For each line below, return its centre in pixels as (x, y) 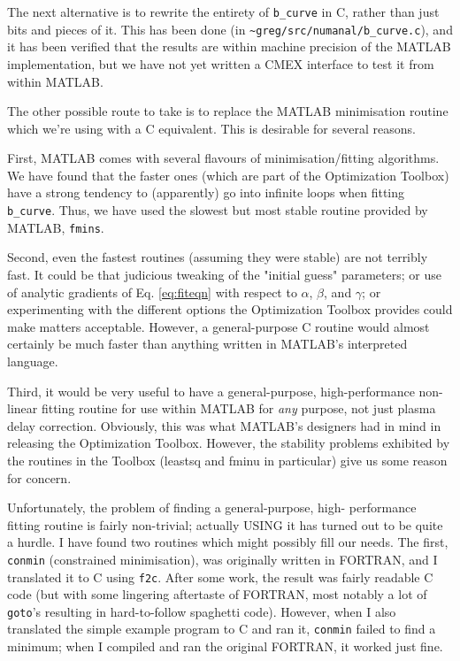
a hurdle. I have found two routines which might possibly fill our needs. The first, (228, 542)
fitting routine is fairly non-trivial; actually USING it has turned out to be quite (225, 524)
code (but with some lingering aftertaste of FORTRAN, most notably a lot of (217, 594)
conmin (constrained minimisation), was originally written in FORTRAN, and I (222, 559)
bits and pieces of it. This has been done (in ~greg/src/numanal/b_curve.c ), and (230, 29)
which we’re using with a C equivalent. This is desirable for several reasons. (211, 128)
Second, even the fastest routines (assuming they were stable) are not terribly (218, 257)
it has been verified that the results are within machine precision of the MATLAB (229, 46)
